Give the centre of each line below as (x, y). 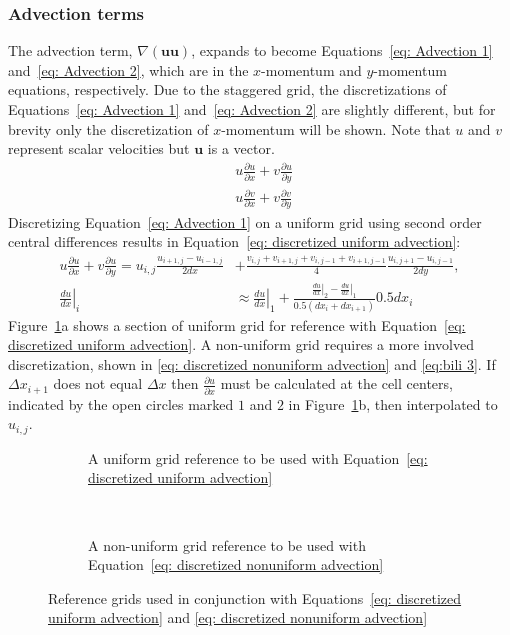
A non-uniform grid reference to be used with (227, 544)
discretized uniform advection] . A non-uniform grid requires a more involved (241, 344)
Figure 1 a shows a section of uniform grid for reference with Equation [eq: (237, 324)
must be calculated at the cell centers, (336, 383)
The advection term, (70, 50)
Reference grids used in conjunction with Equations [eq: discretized (255, 597)
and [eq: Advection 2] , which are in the (128, 69)
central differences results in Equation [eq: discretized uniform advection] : (234, 241)
